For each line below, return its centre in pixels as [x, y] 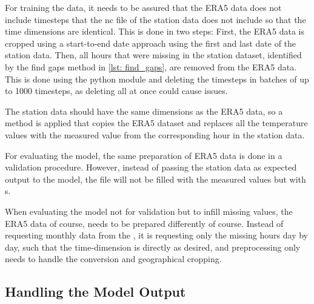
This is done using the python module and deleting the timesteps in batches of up [157, 79]
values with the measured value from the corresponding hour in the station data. [155, 134]
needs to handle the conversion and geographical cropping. [113, 259]
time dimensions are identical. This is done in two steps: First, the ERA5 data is [155, 31]
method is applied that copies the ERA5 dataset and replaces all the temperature [156, 123]
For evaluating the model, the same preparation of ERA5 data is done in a [144, 155]
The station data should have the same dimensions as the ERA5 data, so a [144, 111]
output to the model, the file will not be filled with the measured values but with [155, 179]
